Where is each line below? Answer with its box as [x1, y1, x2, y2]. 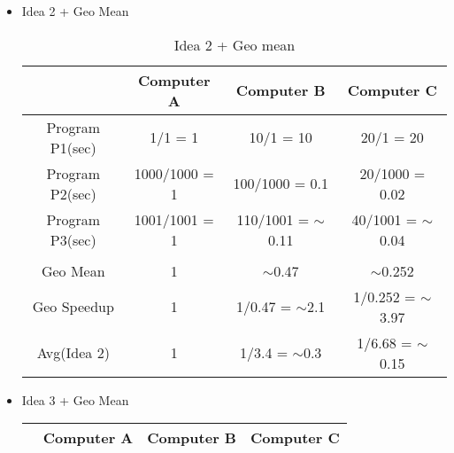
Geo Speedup [32, 296, 114, 317]
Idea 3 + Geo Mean [21, 390, 129, 409]
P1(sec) [50, 137, 96, 158]
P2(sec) [50, 183, 96, 204]
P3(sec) [50, 229, 96, 250]
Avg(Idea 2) [36, 342, 110, 363]
